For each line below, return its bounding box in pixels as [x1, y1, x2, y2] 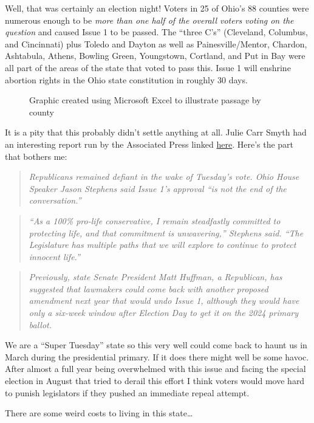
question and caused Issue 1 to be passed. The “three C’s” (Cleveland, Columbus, [5, 26, 309, 38]
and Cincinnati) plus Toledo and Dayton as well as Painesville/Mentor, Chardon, [5, 37, 307, 50]
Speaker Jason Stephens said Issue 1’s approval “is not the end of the [29, 182, 287, 194]
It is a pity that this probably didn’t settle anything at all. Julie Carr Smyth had [5, 126, 307, 139]
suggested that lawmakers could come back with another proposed [29, 282, 268, 295]
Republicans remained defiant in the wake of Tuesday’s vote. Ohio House [29, 170, 299, 183]
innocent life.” [29, 250, 80, 263]
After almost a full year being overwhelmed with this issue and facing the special [5, 362, 306, 375]
